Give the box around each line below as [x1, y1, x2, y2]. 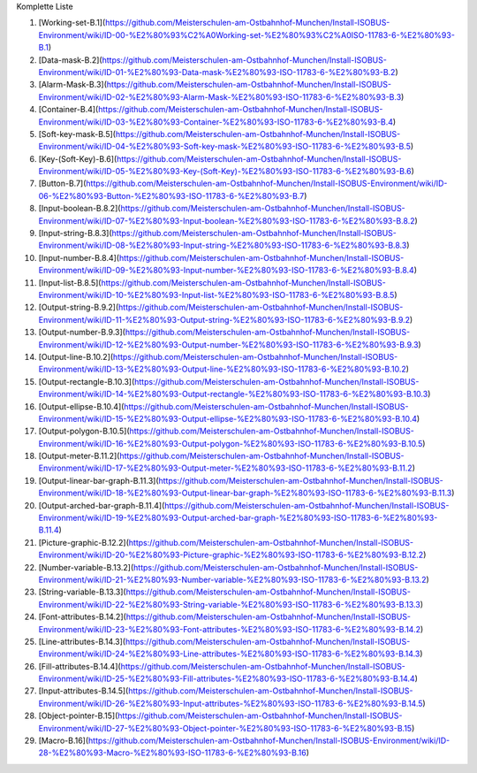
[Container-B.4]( [38, 104, 99, 115]
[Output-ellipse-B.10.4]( [38, 401, 125, 411]
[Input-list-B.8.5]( [38, 277, 102, 287]
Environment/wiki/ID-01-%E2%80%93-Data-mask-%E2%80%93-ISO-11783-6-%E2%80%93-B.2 [38, 66, 396, 77]
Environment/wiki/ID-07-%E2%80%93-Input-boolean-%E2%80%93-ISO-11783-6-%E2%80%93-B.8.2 [38, 215, 415, 226]
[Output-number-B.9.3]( [38, 327, 125, 338]
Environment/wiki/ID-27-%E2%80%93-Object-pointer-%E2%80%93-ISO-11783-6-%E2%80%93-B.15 [38, 723, 413, 733]
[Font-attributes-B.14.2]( [38, 611, 127, 623]
